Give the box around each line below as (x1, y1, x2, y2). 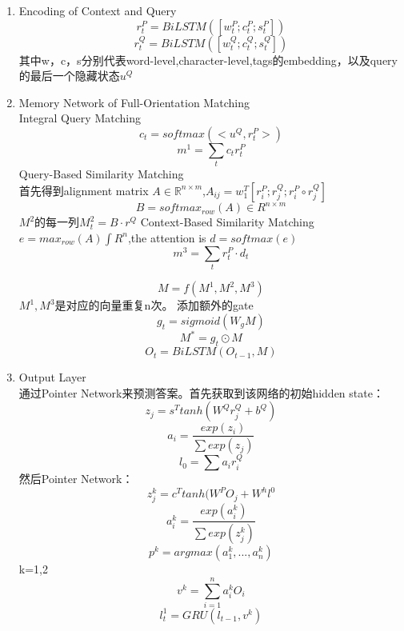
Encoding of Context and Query (18, 2, 177, 18)
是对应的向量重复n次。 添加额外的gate (54, 297, 254, 314)
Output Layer (18, 369, 86, 385)
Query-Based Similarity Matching (18, 166, 184, 182)
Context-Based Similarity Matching (140, 214, 314, 230)
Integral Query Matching (18, 110, 141, 126)
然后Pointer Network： (18, 470, 134, 487)
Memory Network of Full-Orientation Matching (18, 94, 250, 110)
